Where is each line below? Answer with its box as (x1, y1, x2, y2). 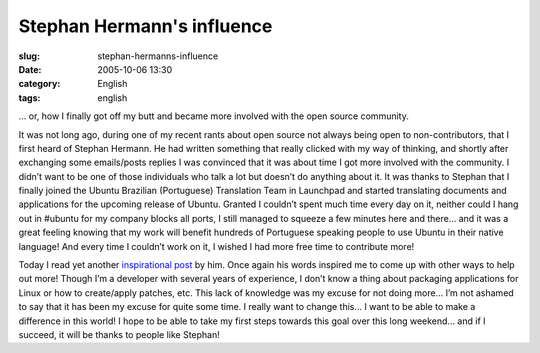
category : (18, 78, 61, 90)
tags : (18, 91, 41, 104)
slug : (18, 50, 40, 62)
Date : (18, 63, 42, 75)
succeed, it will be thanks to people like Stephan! (18, 328, 220, 340)
